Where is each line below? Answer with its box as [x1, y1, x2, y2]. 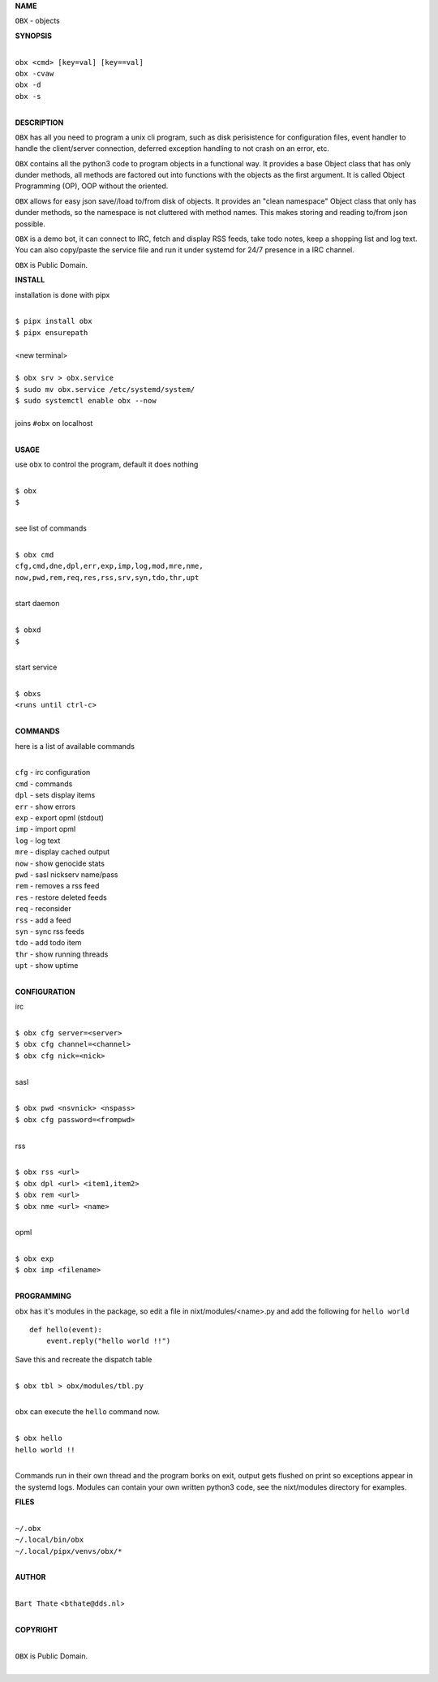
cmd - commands [15, 779, 73, 789]
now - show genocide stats [15, 858, 105, 868]
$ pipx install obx [15, 316, 92, 326]
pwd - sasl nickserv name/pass [15, 869, 118, 880]
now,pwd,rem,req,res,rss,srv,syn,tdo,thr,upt [15, 573, 200, 582]
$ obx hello [15, 1434, 62, 1443]
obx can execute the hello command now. [15, 1407, 161, 1417]
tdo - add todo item [15, 938, 82, 948]
